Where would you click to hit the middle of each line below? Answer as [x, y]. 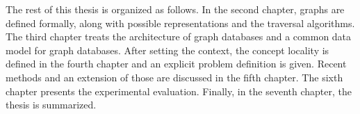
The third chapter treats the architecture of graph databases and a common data [179, 36]
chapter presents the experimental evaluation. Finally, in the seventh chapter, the [179, 91]
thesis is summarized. [51, 105]
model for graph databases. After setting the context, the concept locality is [167, 50]
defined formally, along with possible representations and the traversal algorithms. [180, 23]
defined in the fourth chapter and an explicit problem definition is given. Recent [176, 64]
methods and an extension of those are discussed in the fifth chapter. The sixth [174, 77]
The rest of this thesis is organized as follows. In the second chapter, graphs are [175, 9]
